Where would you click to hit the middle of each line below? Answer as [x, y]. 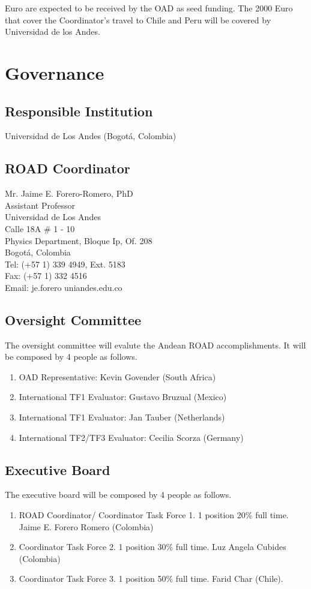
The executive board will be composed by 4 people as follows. [118, 495]
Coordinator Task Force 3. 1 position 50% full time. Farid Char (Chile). [151, 579]
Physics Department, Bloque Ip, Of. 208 [79, 240]
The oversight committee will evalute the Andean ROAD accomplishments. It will [155, 345]
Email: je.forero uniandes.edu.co [64, 287]
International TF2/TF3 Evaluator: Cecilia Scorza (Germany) [131, 437]
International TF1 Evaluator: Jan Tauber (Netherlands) [122, 417]
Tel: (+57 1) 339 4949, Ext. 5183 [65, 264]
